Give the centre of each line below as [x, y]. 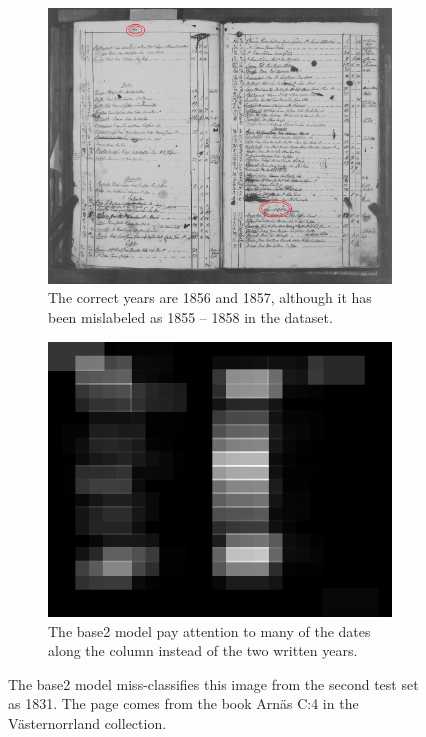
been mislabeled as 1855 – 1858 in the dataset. [190, 316]
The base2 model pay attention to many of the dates [209, 630]
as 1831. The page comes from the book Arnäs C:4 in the [183, 703]
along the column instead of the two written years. [203, 650]
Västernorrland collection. [87, 723]
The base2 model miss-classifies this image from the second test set [213, 683]
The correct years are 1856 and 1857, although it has [210, 297]
